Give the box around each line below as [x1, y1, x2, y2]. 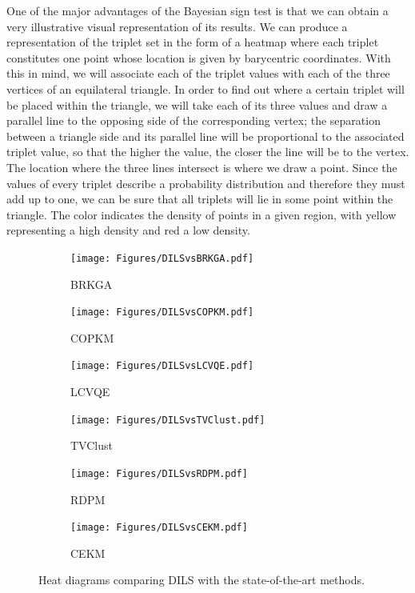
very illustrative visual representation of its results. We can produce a [6, 18, 348, 34]
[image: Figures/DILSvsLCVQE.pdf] [70, 360, 254, 372]
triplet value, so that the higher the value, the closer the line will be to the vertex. [6, 143, 409, 160]
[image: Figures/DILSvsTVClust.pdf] [70, 414, 265, 426]
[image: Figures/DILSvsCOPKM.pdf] [70, 307, 254, 319]
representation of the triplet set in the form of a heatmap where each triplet [6, 34, 379, 50]
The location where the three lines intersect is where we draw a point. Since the [6, 158, 397, 175]
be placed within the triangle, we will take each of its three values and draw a [6, 96, 388, 113]
